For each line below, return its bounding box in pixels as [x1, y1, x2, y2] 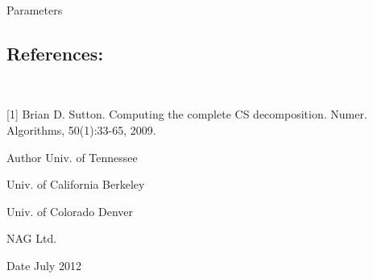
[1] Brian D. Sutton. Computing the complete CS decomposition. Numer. [6, 106, 367, 123]
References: [6, 40, 104, 65]
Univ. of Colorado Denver [6, 202, 134, 219]
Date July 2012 [6, 256, 81, 273]
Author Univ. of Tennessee [6, 148, 138, 165]
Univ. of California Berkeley [6, 176, 145, 193]
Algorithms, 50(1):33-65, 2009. [6, 121, 156, 138]
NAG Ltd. [6, 230, 57, 247]
